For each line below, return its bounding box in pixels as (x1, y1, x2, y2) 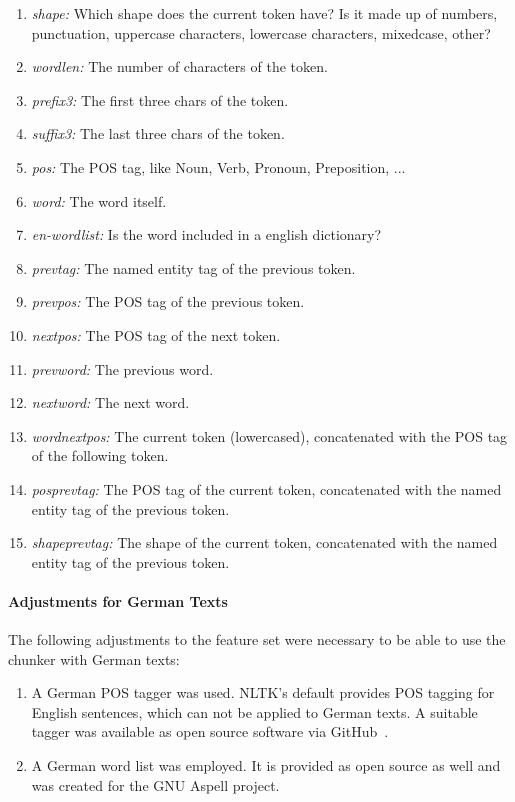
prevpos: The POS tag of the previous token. (31, 291, 305, 312)
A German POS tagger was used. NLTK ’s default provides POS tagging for (31, 682, 495, 703)
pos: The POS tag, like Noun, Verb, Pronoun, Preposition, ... (31, 156, 406, 177)
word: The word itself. (31, 190, 167, 211)
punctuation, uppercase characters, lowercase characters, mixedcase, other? (31, 22, 491, 43)
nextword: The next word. (31, 392, 190, 413)
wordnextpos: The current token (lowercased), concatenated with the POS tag (31, 425, 508, 446)
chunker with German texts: (8, 648, 180, 669)
